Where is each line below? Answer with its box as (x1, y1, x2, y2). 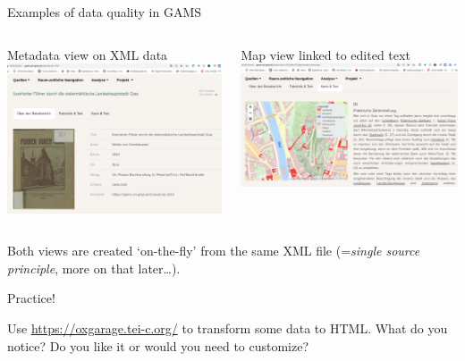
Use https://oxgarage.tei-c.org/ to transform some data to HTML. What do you (7, 318, 448, 337)
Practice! (7, 289, 55, 307)
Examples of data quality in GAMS (7, 3, 202, 21)
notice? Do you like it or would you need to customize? (7, 336, 309, 355)
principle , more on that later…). (7, 258, 181, 277)
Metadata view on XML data (7, 45, 168, 63)
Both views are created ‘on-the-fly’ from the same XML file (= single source (7, 241, 420, 260)
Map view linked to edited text (241, 45, 410, 63)
